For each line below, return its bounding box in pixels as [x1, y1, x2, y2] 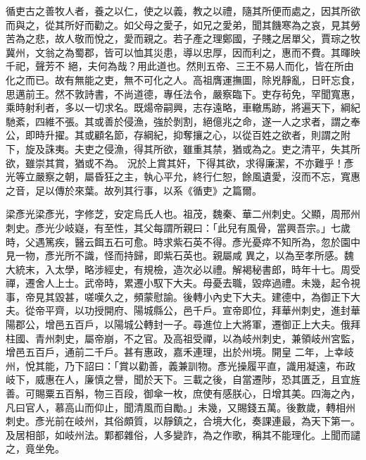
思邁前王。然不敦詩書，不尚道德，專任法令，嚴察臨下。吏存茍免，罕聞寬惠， [6, 86, 360, 101]
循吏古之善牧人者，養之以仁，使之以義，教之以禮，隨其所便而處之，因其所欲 [6, 4, 360, 18]
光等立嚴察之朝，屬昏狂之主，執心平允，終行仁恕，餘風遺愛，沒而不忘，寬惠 [6, 169, 360, 184]
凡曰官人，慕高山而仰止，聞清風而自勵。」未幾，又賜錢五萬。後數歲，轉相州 [6, 399, 355, 414]
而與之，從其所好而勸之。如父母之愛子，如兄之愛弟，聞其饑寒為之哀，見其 [6, 17, 351, 32]
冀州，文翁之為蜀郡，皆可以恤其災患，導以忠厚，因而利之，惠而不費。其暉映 [6, 44, 360, 59]
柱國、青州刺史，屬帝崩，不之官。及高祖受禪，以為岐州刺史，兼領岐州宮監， [6, 330, 360, 345]
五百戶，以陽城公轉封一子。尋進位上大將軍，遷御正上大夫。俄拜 [64, 317, 360, 332]
